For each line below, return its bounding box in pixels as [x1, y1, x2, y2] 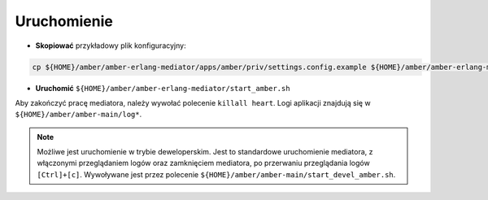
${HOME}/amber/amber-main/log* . [15, 110, 142, 120]
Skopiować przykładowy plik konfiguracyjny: [35, 41, 186, 50]
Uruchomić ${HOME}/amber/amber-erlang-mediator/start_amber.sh [35, 83, 290, 93]
